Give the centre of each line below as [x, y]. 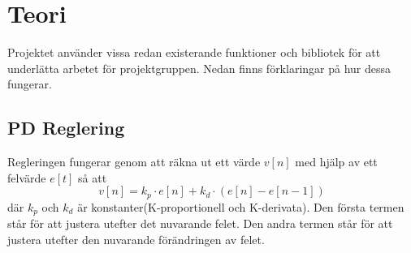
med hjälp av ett [336, 162]
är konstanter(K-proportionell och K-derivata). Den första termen [241, 206]
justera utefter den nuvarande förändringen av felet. [136, 239]
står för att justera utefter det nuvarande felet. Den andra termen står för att [200, 223]
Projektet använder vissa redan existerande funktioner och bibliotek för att [194, 52]
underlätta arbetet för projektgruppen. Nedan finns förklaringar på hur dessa [199, 68]
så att [93, 177]
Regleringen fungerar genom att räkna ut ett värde [134, 162]
